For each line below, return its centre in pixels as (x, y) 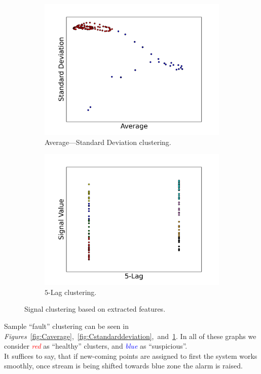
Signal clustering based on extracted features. (95, 309)
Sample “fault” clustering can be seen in (66, 326)
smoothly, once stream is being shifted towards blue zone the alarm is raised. (123, 366)
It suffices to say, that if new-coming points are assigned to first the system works (131, 356)
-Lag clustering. (72, 292)
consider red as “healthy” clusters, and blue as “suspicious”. (96, 346)
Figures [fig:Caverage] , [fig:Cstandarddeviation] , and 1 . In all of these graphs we (130, 336)
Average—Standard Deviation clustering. (108, 142)
